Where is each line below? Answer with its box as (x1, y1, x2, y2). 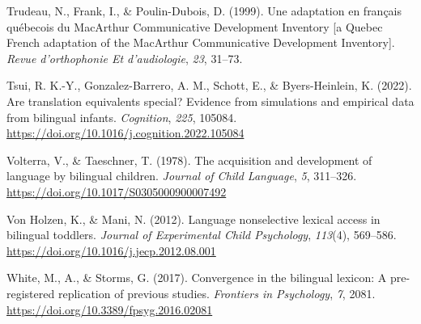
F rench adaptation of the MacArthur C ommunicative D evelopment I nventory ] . (6, 34, 395, 51)
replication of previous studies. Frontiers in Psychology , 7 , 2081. (57, 284, 376, 301)
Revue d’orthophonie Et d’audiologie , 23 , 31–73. (6, 49, 243, 66)
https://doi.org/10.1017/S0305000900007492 (6, 183, 227, 200)
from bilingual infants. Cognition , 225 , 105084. (6, 108, 237, 125)
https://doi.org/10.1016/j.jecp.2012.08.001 (6, 242, 216, 259)
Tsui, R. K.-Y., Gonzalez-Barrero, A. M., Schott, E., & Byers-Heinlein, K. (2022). (6, 77, 412, 94)
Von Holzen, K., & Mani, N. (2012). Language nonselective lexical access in (6, 210, 381, 227)
